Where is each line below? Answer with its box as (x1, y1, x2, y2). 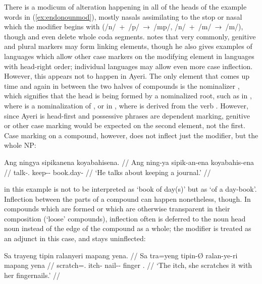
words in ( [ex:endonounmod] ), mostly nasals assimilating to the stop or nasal (4, 11, 242, 22)
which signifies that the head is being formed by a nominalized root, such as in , (4, 90, 252, 101)
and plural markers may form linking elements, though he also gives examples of (4, 41, 252, 51)
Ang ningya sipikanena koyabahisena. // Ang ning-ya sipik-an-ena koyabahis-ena (4, 156, 254, 167)
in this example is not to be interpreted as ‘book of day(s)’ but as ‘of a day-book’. (4, 184, 257, 194)
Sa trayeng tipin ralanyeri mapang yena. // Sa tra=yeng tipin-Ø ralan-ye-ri (4, 250, 238, 260)
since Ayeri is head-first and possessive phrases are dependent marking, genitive (4, 110, 250, 121)
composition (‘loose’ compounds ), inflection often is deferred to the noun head (4, 213, 246, 223)
